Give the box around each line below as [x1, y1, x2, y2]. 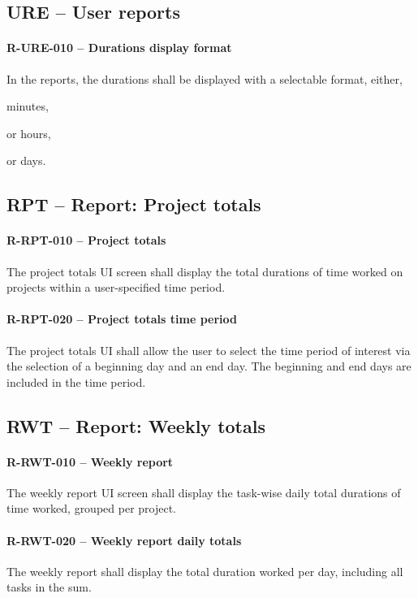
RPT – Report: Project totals [6, 192, 261, 217]
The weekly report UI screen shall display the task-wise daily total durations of [6, 483, 401, 500]
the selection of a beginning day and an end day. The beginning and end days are [6, 357, 412, 375]
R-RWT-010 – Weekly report [6, 453, 174, 470]
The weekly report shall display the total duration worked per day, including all [6, 562, 403, 579]
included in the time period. [6, 373, 146, 390]
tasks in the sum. [6, 578, 92, 596]
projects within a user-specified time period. [6, 279, 226, 296]
